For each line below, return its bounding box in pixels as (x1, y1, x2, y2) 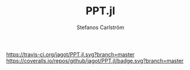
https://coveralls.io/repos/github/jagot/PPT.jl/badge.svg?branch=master (6, 57, 184, 64)
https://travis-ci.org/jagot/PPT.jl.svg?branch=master (6, 50, 135, 58)
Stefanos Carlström (76, 24, 124, 31)
